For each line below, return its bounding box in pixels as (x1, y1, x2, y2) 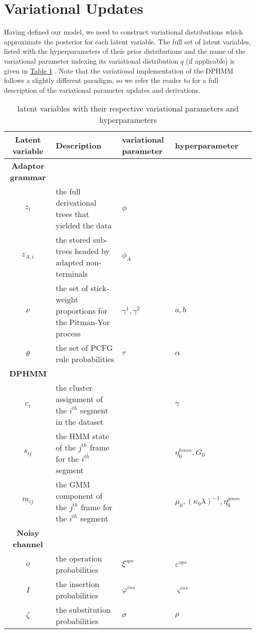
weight (56, 294, 78, 305)
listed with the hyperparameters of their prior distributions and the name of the (4, 46, 246, 56)
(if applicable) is (186, 55, 235, 66)
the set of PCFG (56, 342, 113, 354)
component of (56, 490, 102, 502)
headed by (74, 245, 110, 257)
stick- (91, 282, 109, 294)
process (56, 328, 81, 339)
